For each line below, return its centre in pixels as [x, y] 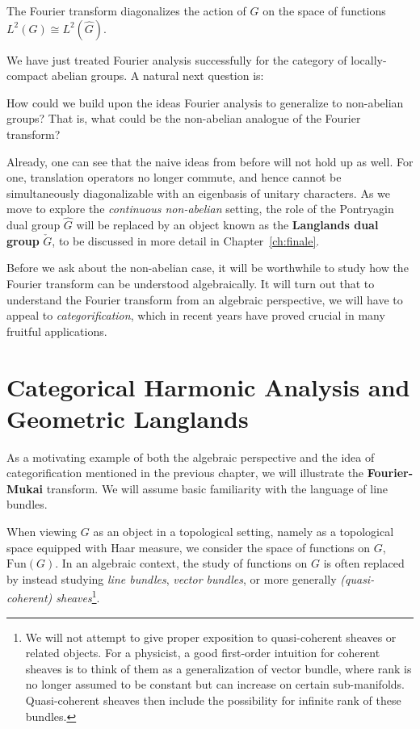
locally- [369, 59]
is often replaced [364, 563]
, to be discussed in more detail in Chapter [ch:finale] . [186, 240]
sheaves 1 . [78, 597]
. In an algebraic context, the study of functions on [181, 563]
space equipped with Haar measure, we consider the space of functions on [189, 547]
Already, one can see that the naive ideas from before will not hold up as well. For [210, 161]
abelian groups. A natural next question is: [157, 75]
